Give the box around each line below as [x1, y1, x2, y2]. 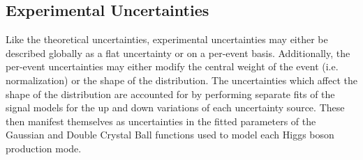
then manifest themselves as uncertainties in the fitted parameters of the [6, 113, 316, 128]
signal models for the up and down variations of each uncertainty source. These [6, 100, 345, 115]
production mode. [6, 141, 82, 155]
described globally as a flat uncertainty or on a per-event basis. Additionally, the [6, 45, 350, 60]
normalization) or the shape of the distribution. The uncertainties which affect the [6, 72, 358, 87]
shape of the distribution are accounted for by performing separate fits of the [6, 86, 335, 101]
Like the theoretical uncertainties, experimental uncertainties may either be [6, 32, 328, 47]
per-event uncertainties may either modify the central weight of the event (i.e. [6, 59, 339, 74]
